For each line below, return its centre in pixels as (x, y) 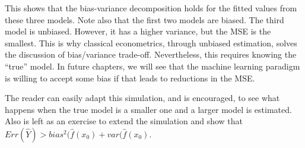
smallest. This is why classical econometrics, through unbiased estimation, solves (151, 42)
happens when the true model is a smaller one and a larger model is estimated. (148, 109)
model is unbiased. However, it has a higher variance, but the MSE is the (138, 31)
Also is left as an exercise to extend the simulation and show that (124, 121)
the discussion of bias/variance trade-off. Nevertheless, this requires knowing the (151, 54)
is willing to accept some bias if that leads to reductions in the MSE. (130, 78)
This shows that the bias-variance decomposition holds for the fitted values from (151, 8)
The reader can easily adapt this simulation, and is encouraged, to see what (142, 98)
